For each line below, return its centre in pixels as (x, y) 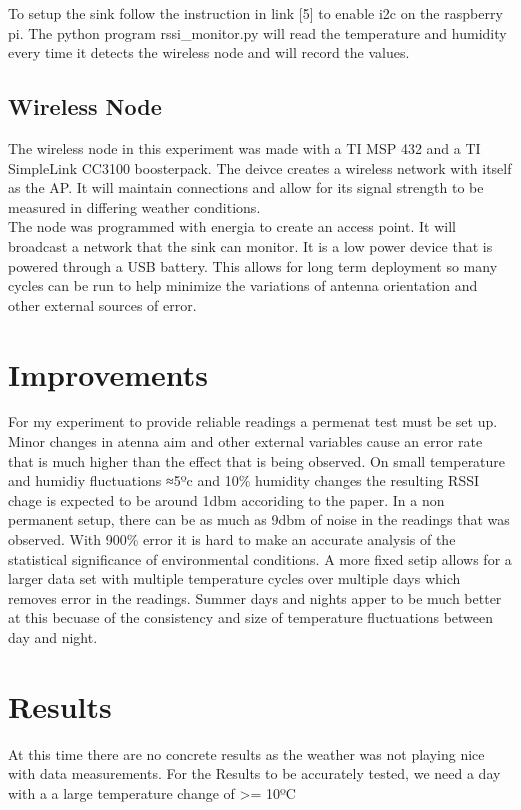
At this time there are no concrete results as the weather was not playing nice (246, 753)
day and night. (53, 636)
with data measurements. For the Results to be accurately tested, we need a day (254, 773)
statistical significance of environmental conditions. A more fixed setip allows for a (260, 558)
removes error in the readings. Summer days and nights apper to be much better (255, 597)
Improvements (108, 373)
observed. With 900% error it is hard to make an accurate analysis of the (232, 539)
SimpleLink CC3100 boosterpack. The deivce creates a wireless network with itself (260, 167)
